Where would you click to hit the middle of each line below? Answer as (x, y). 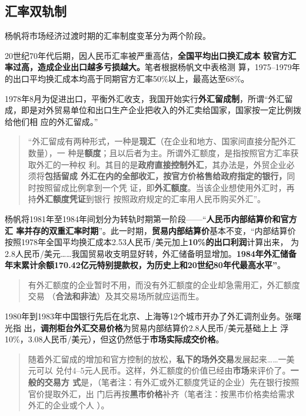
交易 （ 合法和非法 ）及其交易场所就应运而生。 (116, 296)
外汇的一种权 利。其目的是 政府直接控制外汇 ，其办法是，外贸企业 (161, 164)
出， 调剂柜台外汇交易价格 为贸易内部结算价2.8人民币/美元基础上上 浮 (156, 327)
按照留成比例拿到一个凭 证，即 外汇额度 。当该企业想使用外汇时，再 (165, 187)
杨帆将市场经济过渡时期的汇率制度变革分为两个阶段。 (108, 36)
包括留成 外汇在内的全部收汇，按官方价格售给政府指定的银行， (166, 176)
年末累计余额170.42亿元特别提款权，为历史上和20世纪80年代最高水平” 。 (145, 265)
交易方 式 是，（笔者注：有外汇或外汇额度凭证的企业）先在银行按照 (172, 382)
